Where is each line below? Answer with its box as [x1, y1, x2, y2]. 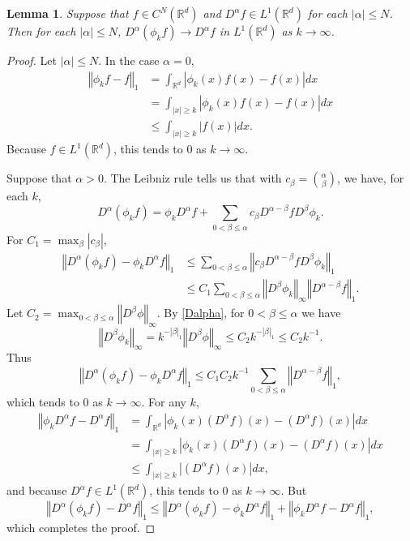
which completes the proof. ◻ [6, 519, 156, 536]
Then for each [6, 23, 76, 39]
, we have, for [337, 170, 404, 187]
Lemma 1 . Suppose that [6, 5, 129, 21]
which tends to [6, 393, 79, 410]
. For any [141, 393, 186, 410]
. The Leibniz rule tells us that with [103, 170, 282, 187]
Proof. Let [6, 52, 57, 68]
